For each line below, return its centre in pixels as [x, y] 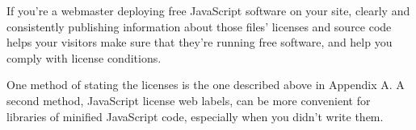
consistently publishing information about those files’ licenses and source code [199, 26]
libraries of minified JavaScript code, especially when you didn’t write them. [195, 116]
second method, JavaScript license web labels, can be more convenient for [189, 100]
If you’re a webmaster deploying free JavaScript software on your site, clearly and [208, 10]
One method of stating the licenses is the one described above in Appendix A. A [206, 85]
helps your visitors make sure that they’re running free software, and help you [200, 42]
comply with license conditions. [84, 57]
